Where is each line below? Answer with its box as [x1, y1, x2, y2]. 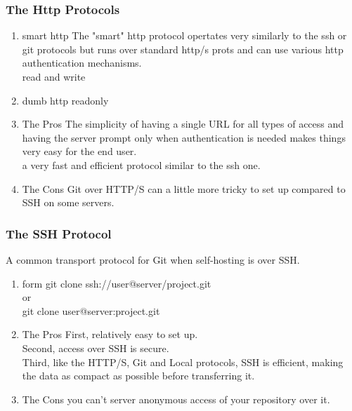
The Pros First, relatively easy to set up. [22, 327, 198, 342]
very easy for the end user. [22, 144, 137, 159]
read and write [22, 69, 86, 83]
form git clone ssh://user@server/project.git [22, 276, 211, 290]
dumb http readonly [22, 93, 109, 107]
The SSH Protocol [6, 224, 112, 242]
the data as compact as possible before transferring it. [22, 368, 255, 383]
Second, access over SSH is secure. [22, 340, 169, 355]
